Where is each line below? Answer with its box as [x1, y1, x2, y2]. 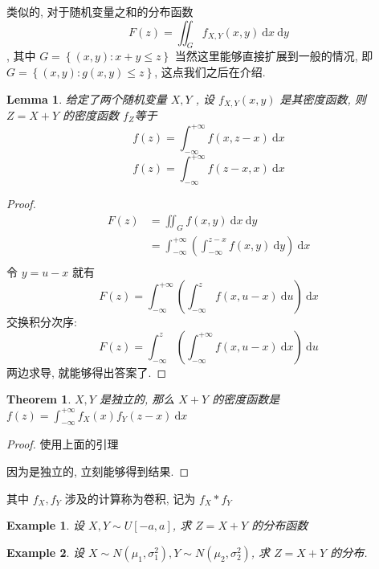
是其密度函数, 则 [279, 90, 366, 107]
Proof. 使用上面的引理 [6, 436, 119, 452]
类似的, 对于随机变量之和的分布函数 [6, 3, 194, 19]
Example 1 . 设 [6, 517, 85, 534]
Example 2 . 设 [6, 543, 85, 560]
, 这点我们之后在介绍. [154, 63, 266, 80]
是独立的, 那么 [99, 391, 175, 407]
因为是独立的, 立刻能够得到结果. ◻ [6, 462, 189, 479]
